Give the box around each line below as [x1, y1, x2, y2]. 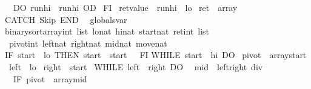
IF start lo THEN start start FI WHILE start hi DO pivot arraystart [5, 48, 307, 61]
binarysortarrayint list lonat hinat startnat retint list [5, 25, 210, 38]
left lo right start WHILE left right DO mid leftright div [8, 60, 263, 73]
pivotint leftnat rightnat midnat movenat [8, 36, 167, 49]
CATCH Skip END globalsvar [5, 13, 127, 25]
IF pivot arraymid [13, 72, 87, 85]
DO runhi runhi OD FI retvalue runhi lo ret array [13, 1, 238, 13]
